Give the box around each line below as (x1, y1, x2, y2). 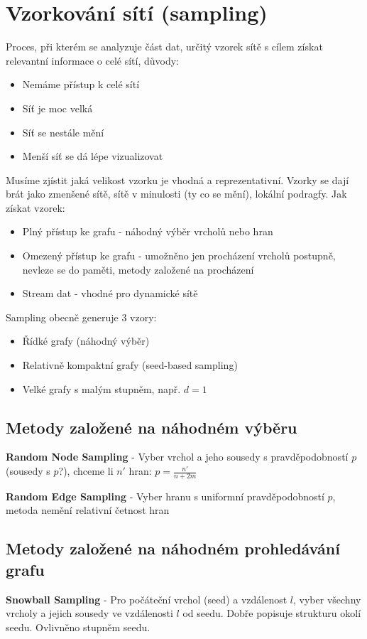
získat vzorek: (6, 200, 65, 215)
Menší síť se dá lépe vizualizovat (22, 149, 163, 163)
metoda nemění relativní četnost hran (6, 503, 170, 517)
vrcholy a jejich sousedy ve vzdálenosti (6, 606, 173, 621)
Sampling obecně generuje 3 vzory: (6, 309, 157, 324)
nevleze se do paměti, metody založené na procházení (22, 262, 254, 276)
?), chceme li (58, 463, 114, 478)
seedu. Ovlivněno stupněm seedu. (6, 619, 150, 634)
